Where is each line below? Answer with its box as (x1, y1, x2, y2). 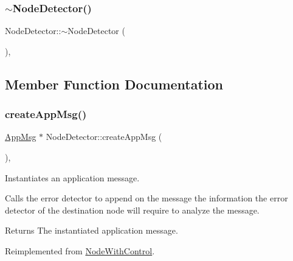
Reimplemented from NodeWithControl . (5, 244, 155, 257)
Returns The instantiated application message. (5, 224, 178, 237)
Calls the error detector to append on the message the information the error (5, 192, 288, 204)
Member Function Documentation (5, 74, 224, 93)
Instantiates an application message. (5, 171, 140, 184)
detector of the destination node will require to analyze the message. (5, 203, 260, 216)
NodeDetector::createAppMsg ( (46, 130, 162, 143)
